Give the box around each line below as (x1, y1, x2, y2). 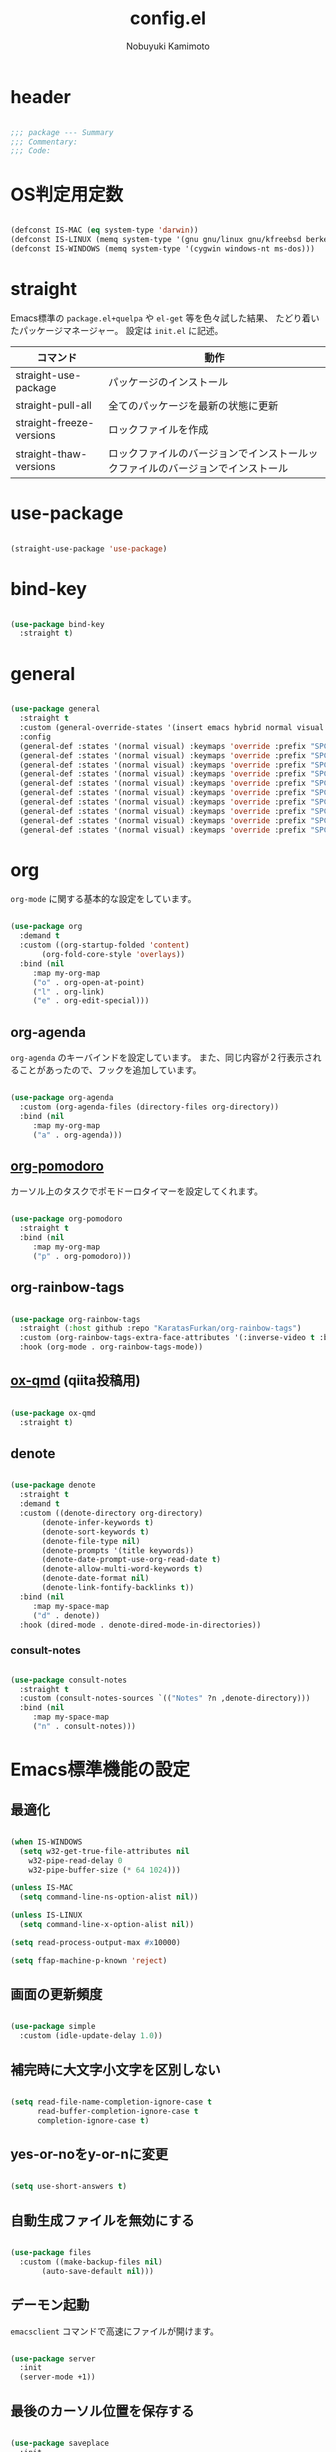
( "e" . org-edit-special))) (32, 996, 150, 1006)
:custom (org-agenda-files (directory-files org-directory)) (19, 1102, 280, 1112)
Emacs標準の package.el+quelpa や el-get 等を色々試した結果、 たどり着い (10, 312, 320, 324)
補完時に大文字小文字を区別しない (10, 2061, 221, 2078)
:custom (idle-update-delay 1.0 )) (19, 2031, 163, 2041)
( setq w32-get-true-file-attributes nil (19, 1846, 190, 1856)
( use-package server (10, 2353, 97, 2364)
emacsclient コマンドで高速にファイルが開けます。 (10, 2325, 220, 2337)
